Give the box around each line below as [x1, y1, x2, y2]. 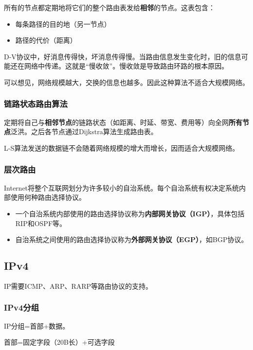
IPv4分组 [4, 301, 39, 314]
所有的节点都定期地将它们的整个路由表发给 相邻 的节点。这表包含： [4, 2, 215, 12]
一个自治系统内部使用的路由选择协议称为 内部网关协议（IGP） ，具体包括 [15, 208, 245, 218]
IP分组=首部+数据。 [4, 320, 70, 331]
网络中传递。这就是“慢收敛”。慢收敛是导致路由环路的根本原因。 [24, 61, 229, 71]
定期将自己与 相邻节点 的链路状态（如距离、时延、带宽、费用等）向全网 [4, 117, 229, 127]
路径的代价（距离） [15, 35, 77, 45]
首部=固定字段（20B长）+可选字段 [4, 337, 115, 347]
